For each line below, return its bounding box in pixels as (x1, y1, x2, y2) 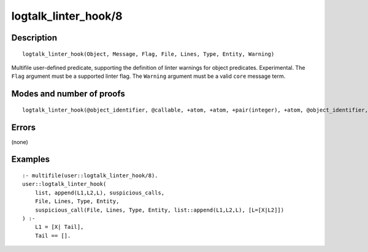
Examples (11, 154, 50, 165)
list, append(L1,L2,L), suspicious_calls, (34, 189, 165, 196)
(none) (11, 138, 29, 145)
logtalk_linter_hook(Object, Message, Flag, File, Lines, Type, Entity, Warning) (22, 50, 275, 58)
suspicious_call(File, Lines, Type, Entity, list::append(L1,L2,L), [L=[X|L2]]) (34, 206, 285, 213)
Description (11, 32, 58, 43)
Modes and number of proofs (11, 89, 125, 99)
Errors (11, 122, 36, 132)
